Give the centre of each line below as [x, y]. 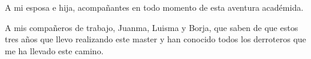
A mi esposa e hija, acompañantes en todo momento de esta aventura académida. [154, 7]
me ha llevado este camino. [54, 50]
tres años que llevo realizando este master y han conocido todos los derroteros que [155, 39]
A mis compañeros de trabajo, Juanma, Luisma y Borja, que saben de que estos [152, 27]
